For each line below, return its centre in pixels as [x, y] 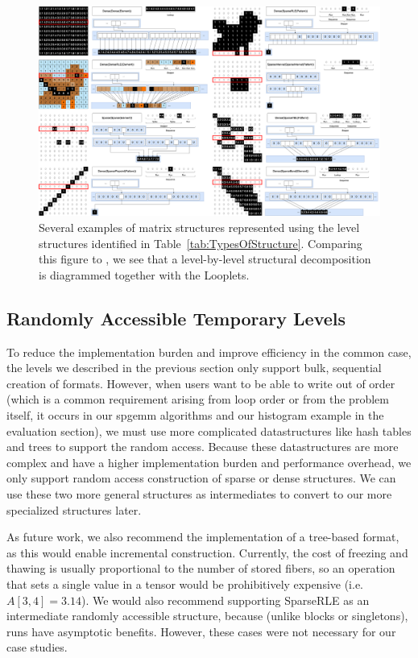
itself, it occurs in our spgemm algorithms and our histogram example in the [195, 414]
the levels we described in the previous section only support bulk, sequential [194, 368]
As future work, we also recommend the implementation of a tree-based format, [203, 537]
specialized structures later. [74, 509]
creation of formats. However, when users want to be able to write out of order [201, 383]
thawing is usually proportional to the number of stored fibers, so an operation [201, 568]
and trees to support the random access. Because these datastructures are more [203, 447]
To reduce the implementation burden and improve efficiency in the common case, [209, 352]
